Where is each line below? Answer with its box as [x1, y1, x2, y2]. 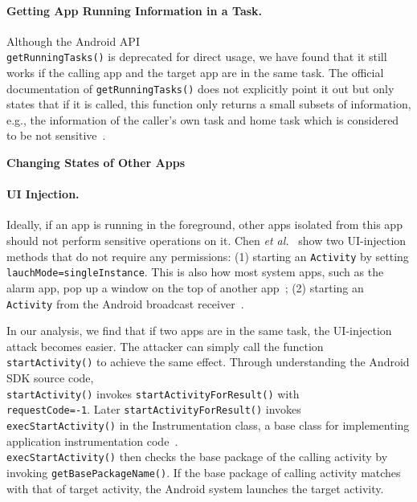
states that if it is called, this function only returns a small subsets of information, [6, 96, 411, 112]
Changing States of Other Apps [6, 154, 186, 171]
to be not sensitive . [6, 127, 106, 144]
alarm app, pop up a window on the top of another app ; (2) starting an [6, 279, 364, 296]
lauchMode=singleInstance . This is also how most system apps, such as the [6, 263, 384, 280]
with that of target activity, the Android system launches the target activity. [6, 480, 384, 496]
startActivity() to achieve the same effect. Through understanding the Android [6, 353, 410, 370]
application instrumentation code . [6, 432, 178, 449]
